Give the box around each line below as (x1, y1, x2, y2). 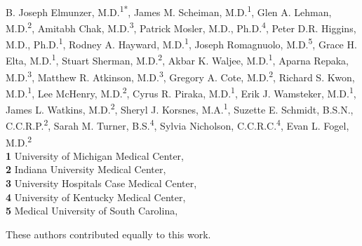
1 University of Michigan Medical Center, (6, 148, 184, 163)
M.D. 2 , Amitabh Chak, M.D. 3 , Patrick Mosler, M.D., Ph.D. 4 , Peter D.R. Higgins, (6, 18, 356, 35)
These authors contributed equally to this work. (6, 226, 211, 241)
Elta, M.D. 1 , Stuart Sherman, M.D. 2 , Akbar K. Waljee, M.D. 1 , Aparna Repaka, (6, 51, 349, 67)
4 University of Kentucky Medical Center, (6, 189, 186, 204)
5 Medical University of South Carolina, (6, 203, 178, 218)
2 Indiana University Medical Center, (6, 162, 166, 177)
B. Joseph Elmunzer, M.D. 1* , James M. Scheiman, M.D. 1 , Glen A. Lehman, (6, 2, 332, 19)
